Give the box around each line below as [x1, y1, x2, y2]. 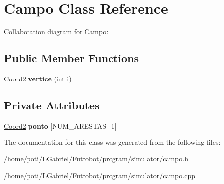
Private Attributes [4, 97, 100, 112]
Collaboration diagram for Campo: [4, 26, 109, 37]
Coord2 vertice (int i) [4, 73, 72, 83]
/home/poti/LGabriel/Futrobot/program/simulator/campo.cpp [4, 170, 195, 180]
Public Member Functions [4, 51, 139, 66]
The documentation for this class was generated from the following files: [4, 137, 221, 147]
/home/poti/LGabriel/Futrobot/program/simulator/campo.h [4, 153, 188, 163]
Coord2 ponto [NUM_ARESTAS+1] [4, 120, 117, 131]
